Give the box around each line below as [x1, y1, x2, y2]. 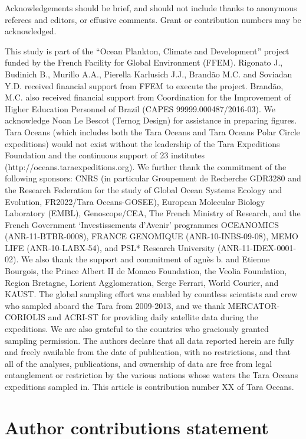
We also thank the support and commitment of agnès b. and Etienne [21, 253, 270, 265]
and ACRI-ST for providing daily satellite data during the [48, 311, 258, 323]
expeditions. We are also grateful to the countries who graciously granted [5, 323, 269, 335]
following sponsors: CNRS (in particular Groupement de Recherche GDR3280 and [5, 172, 301, 184]
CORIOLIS [5, 311, 45, 323]
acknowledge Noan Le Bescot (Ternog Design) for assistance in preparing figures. [5, 114, 297, 126]
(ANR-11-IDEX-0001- [217, 241, 297, 253]
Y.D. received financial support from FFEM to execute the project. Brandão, [5, 79, 284, 92]
